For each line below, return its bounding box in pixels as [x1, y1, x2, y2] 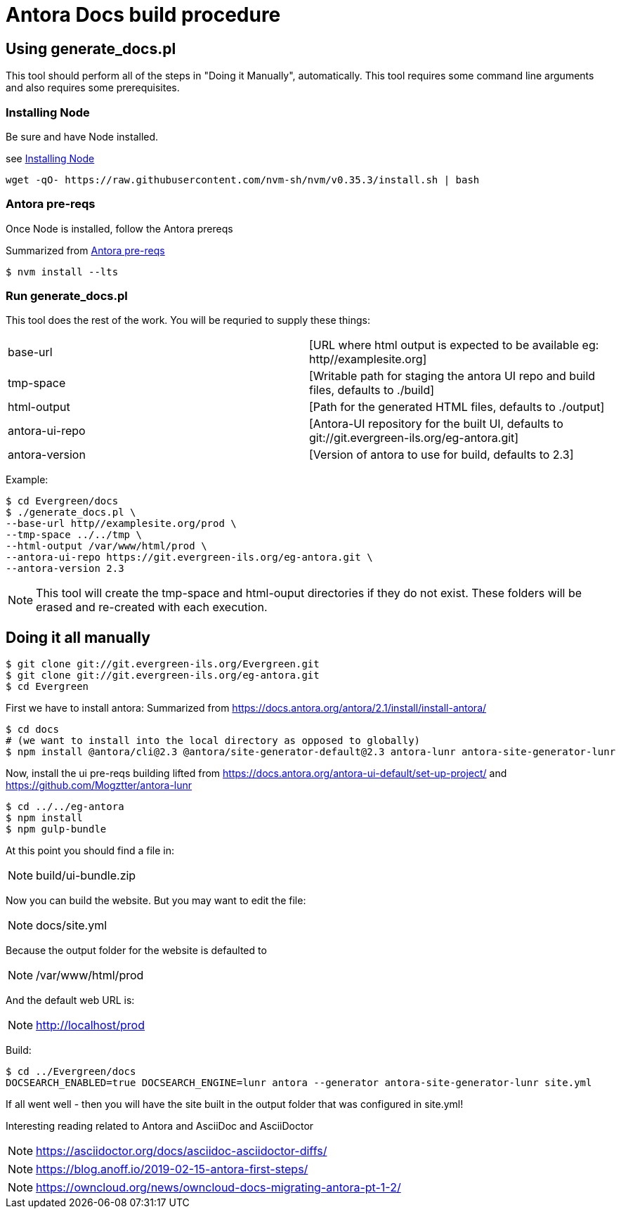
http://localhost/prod [36, 1018, 145, 1033]
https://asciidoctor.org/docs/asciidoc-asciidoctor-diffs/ [36, 1144, 327, 1158]
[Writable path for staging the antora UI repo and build [309, 369, 596, 384]
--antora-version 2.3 [6, 563, 124, 575]
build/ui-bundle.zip [36, 868, 136, 883]
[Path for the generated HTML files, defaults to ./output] [309, 400, 605, 415]
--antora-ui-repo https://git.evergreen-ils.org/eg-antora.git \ [6, 551, 373, 563]
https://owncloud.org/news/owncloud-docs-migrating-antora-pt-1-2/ [36, 1180, 401, 1195]
